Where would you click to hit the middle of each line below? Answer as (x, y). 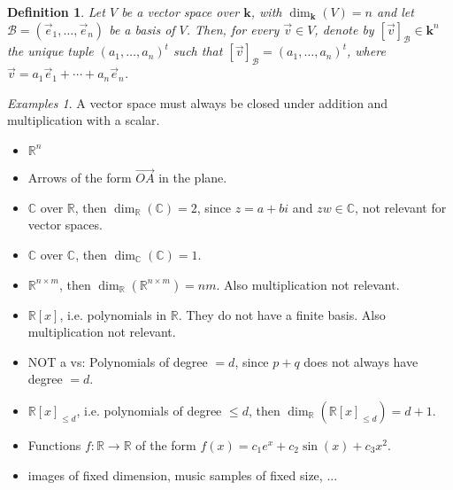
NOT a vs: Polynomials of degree (118, 361)
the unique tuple (50, 51)
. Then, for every (233, 29)
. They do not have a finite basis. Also (282, 314)
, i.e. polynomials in (113, 314)
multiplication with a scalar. (84, 120)
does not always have (361, 361)
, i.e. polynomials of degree (149, 410)
